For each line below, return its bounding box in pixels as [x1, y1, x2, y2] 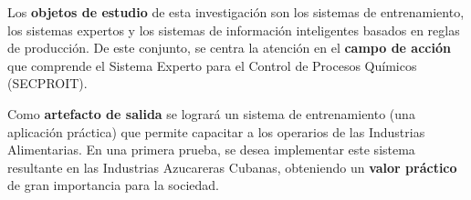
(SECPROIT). [7, 74, 88, 93]
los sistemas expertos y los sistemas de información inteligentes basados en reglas [7, 20, 460, 39]
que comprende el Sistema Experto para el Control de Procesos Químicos [7, 55, 417, 75]
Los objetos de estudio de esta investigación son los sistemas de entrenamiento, [7, 3, 465, 21]
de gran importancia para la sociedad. [7, 175, 219, 195]
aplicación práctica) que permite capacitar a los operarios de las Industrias [7, 122, 425, 141]
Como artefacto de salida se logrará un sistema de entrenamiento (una [7, 104, 415, 123]
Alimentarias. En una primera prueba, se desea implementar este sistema [7, 140, 415, 159]
